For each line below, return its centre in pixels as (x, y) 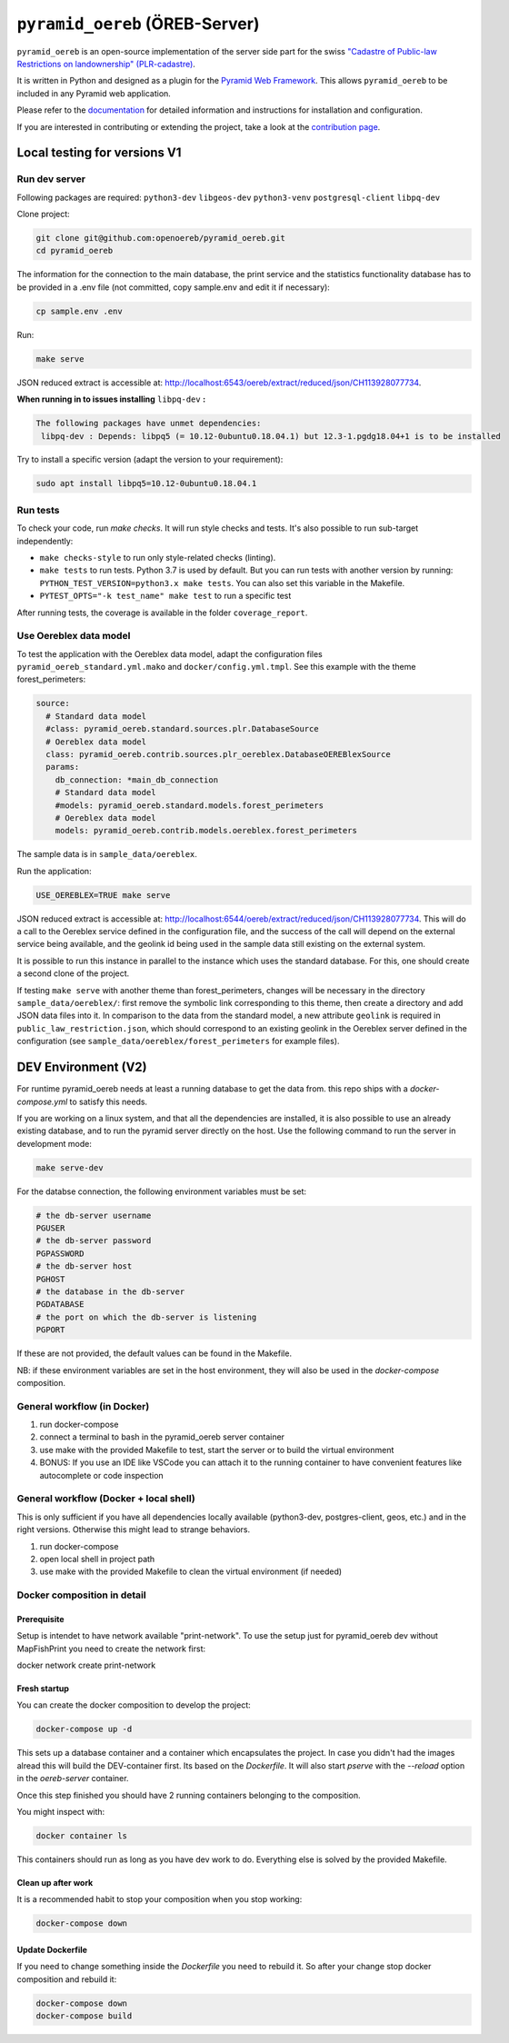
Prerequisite (40, 1619)
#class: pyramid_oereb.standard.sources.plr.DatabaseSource (182, 729)
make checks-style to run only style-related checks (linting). (158, 557)
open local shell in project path (97, 1559)
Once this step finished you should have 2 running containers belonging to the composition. (189, 1795)
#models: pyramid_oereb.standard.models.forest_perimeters (190, 805)
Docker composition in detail (81, 1595)
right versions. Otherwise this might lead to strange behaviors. (133, 1530)
